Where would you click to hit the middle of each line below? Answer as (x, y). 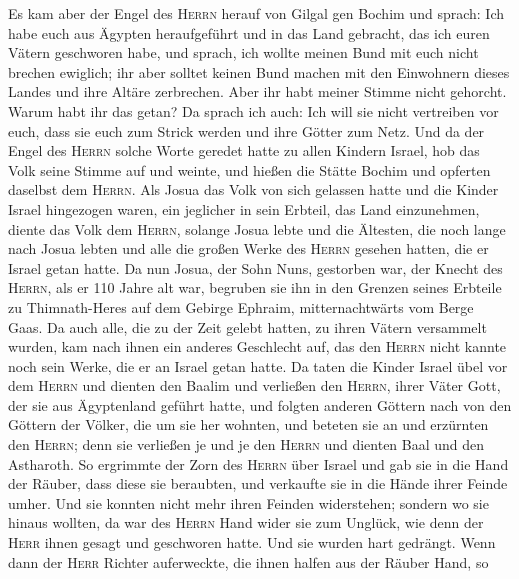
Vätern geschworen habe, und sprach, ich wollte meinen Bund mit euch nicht (243, 52)
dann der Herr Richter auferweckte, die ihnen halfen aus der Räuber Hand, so (248, 561)
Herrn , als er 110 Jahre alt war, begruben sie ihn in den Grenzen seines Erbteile (255, 287)
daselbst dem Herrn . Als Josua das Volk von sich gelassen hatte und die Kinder (253, 189)
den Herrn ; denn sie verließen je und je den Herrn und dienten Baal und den (246, 444)
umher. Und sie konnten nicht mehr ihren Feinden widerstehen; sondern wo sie (248, 502)
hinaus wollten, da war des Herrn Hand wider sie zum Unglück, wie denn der (246, 522)
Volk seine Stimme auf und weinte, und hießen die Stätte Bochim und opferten (249, 169)
